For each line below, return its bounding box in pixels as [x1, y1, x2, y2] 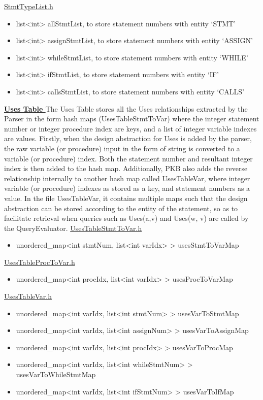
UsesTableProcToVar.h [4, 256, 75, 267]
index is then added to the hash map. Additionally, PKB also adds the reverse [4, 163, 248, 174]
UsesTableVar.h [4, 291, 52, 302]
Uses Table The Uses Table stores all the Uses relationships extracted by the [4, 103, 248, 114]
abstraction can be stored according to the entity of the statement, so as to [4, 203, 238, 213]
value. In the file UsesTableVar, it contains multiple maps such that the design [4, 192, 248, 203]
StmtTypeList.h [4, 1, 53, 11]
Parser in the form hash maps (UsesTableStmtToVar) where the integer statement [4, 113, 259, 124]
